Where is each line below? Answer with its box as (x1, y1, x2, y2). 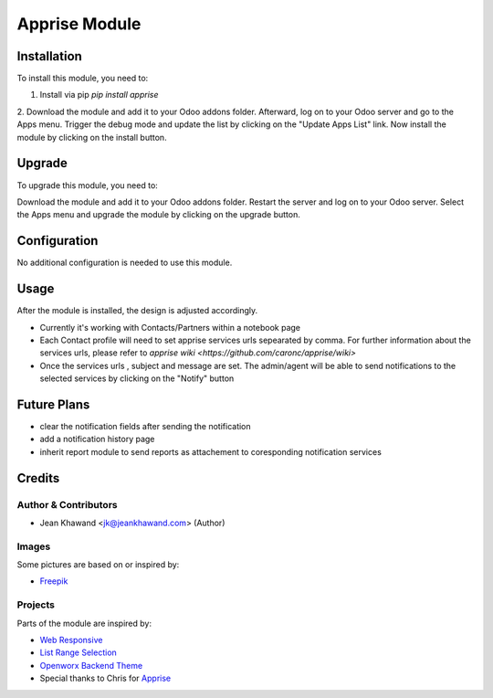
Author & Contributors (16, 498, 118, 511)
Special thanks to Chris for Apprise (39, 672, 172, 684)
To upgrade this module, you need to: (16, 179, 159, 191)
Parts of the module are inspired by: (16, 618, 152, 629)
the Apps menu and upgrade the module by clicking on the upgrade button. (16, 209, 300, 220)
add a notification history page (39, 434, 155, 445)
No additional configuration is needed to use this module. (16, 257, 233, 269)
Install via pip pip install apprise (39, 90, 159, 100)
